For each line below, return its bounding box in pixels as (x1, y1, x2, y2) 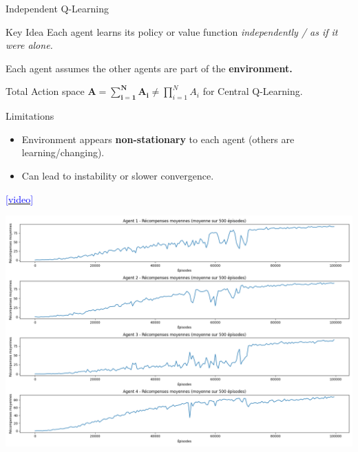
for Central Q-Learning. (202, 84, 303, 98)
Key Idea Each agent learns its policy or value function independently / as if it (6, 24, 338, 39)
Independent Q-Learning (6, 1, 109, 15)
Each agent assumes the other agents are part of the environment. (6, 61, 293, 75)
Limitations (6, 109, 54, 123)
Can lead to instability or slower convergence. (21, 168, 214, 182)
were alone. (6, 38, 53, 52)
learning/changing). (21, 145, 105, 160)
